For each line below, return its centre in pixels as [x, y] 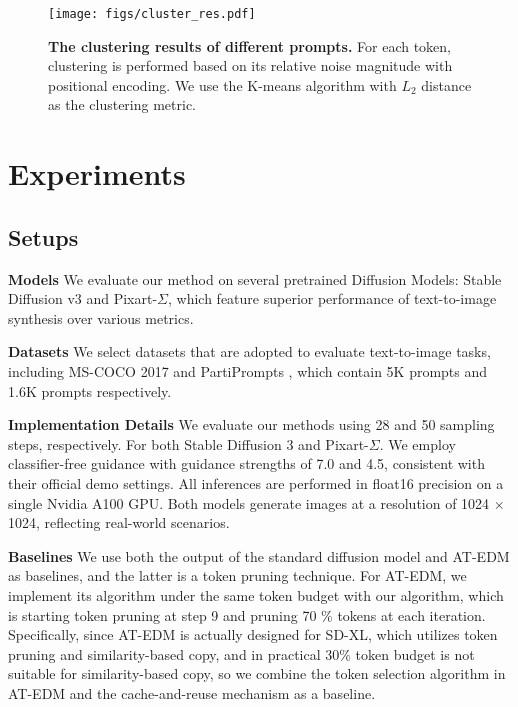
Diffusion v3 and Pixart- [83, 298]
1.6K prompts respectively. [90, 390]
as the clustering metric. [122, 104]
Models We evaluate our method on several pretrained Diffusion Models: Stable [255, 278]
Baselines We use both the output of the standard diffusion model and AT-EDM [259, 555]
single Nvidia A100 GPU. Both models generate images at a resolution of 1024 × [256, 502]
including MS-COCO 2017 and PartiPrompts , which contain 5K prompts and [248, 370]
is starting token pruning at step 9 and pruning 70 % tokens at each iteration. [247, 614]
